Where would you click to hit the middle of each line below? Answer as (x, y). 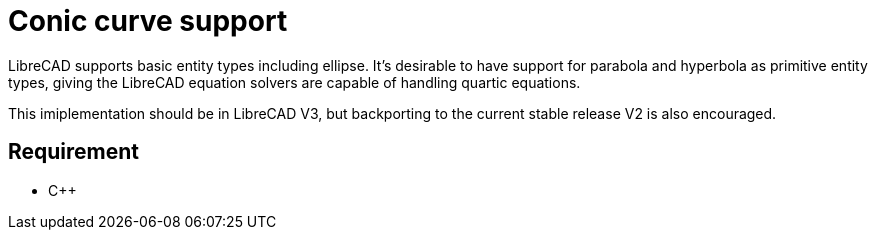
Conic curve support (148, 21)
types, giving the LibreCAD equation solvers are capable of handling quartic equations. (294, 82)
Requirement (74, 152)
